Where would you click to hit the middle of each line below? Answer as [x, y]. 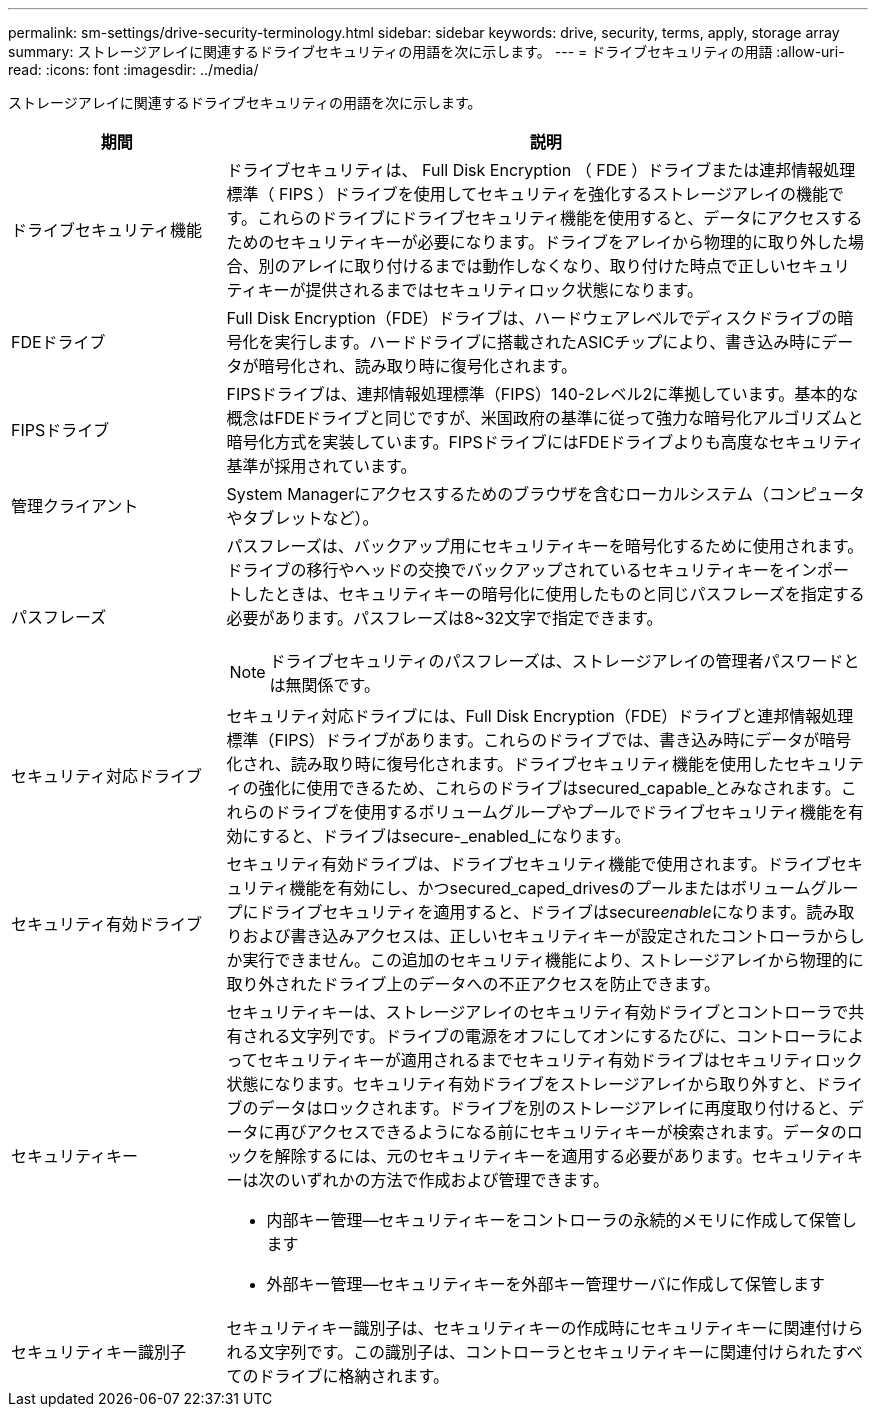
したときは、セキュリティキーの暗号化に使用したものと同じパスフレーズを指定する [553, 594]
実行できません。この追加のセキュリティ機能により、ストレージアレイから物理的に [553, 960]
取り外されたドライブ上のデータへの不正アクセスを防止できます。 [473, 984]
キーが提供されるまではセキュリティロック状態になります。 [480, 290]
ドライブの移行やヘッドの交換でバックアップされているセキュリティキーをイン [522, 570]
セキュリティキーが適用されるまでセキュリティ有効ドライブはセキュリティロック [560, 1060]
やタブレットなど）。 [302, 518]
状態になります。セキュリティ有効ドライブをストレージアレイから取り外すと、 [520, 1084]
